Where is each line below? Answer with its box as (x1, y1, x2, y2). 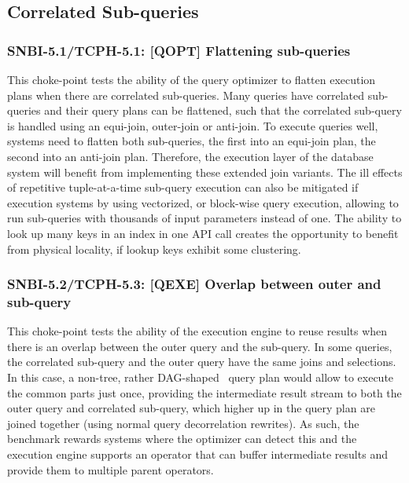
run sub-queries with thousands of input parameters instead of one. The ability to (7, 210, 402, 226)
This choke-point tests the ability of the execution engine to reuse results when (7, 323, 388, 339)
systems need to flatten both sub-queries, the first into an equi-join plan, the (7, 133, 376, 149)
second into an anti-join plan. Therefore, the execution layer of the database (7, 148, 374, 164)
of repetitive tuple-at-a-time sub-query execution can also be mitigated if (7, 179, 359, 196)
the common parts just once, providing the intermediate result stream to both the (7, 384, 402, 401)
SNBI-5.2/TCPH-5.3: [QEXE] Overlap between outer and (7, 274, 381, 294)
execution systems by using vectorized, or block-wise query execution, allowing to (7, 194, 399, 210)
